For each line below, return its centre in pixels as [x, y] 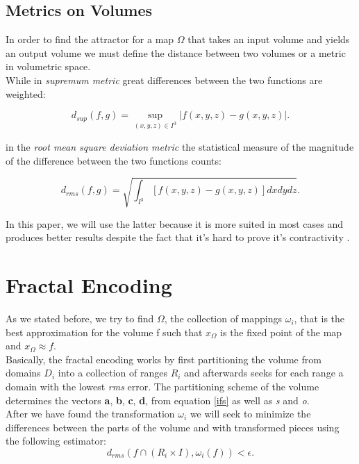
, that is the [319, 318]
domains [23, 373]
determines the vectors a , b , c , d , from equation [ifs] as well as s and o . [158, 400]
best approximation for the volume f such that [104, 332]
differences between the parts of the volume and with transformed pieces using [173, 427]
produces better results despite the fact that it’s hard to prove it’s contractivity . [178, 237]
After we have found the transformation [90, 414]
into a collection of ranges [112, 373]
